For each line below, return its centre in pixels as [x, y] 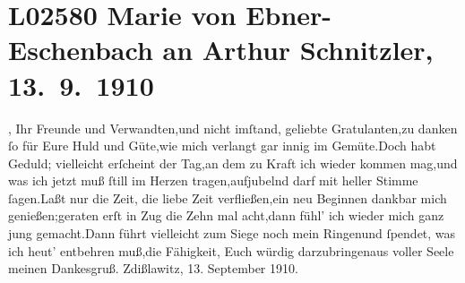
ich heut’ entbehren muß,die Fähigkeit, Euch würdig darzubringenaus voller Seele [231, 250]
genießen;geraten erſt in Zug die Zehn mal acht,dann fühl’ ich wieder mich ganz [226, 215]
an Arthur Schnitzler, [298, 50]
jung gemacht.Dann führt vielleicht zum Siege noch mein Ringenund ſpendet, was [232, 233]
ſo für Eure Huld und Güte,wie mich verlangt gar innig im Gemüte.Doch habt [222, 146]
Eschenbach [81, 50]
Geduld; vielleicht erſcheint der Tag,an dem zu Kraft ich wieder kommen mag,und [233, 163]
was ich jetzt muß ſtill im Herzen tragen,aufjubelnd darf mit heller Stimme [213, 180]
